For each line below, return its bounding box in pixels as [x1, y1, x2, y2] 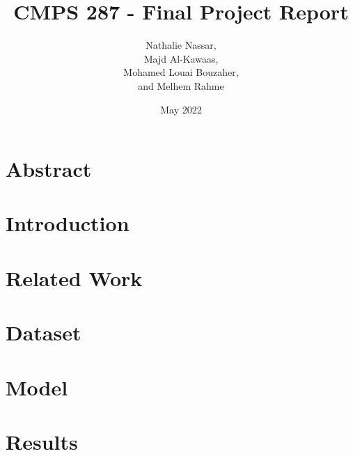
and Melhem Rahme [138, 78, 224, 93]
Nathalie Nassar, [146, 38, 217, 52]
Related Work [6, 263, 143, 292]
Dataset [6, 318, 81, 347]
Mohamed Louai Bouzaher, [123, 65, 239, 79]
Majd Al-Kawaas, [143, 51, 219, 65]
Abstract [6, 155, 92, 183]
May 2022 [160, 102, 202, 116]
